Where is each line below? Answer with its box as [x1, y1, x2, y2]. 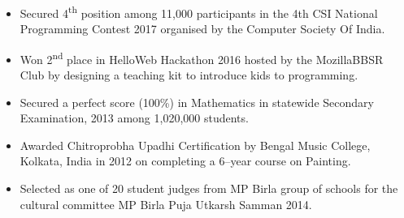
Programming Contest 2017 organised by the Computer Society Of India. [20, 20, 385, 37]
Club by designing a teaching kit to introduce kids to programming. [20, 66, 358, 83]
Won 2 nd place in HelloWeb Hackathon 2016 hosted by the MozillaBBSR [20, 48, 384, 67]
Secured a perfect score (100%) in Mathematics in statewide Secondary [20, 93, 374, 110]
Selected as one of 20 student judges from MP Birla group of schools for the [20, 180, 398, 197]
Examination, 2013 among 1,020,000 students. [20, 109, 249, 126]
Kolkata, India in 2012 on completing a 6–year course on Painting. [20, 152, 351, 169]
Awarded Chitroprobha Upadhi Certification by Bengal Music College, [20, 136, 371, 153]
